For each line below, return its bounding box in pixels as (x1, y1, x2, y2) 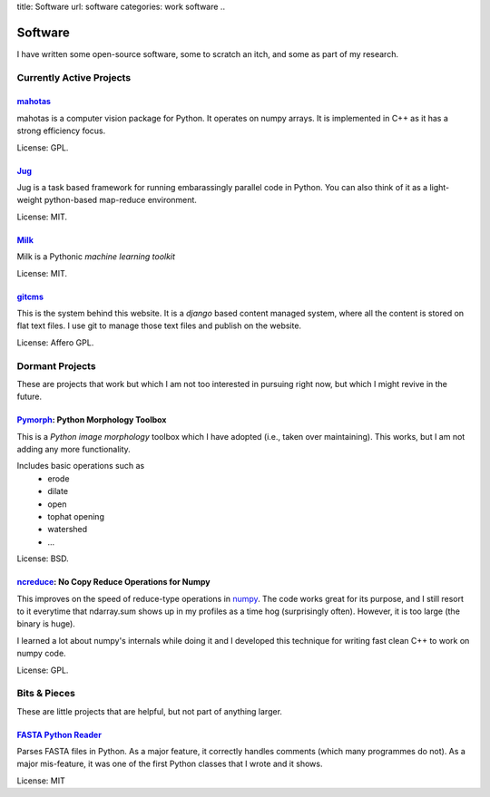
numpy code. (16, 648, 67, 659)
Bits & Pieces (16, 687, 76, 700)
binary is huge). (16, 618, 76, 629)
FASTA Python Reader (16, 729, 102, 740)
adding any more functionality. (16, 444, 131, 455)
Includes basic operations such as (16, 461, 145, 471)
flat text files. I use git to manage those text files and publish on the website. (16, 320, 302, 331)
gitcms (16, 291, 44, 302)
